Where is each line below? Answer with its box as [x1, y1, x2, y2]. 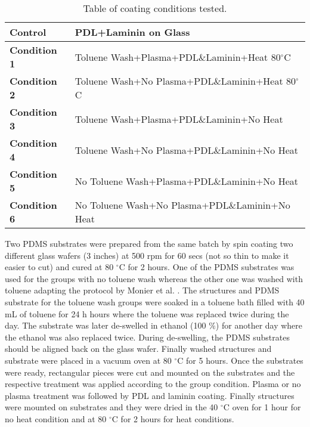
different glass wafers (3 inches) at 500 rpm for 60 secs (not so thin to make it [5, 249, 289, 261]
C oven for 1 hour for [223, 401, 301, 413]
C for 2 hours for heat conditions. [111, 412, 234, 425]
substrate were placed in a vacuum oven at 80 [5, 354, 172, 366]
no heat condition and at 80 [5, 412, 107, 425]
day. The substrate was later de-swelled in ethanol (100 [5, 319, 206, 332]
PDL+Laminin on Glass [75, 25, 190, 39]
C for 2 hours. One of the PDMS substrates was [119, 261, 294, 273]
